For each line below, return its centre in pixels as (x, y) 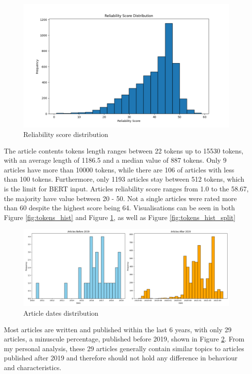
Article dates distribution (61, 313)
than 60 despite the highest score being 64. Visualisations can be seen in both (119, 208)
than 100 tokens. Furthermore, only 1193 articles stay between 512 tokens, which (124, 179)
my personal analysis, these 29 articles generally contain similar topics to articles (124, 348)
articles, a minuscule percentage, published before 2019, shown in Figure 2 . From (124, 339)
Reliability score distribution (66, 134)
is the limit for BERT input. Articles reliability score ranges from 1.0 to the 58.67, (126, 188)
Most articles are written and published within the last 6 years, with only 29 (118, 329)
